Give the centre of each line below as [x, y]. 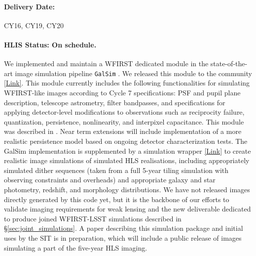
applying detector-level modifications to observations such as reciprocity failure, [124, 112]
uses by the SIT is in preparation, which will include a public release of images [123, 237]
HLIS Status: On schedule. [50, 44]
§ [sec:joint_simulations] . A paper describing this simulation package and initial [124, 228]
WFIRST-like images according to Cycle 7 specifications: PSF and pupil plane [122, 93]
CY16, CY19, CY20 [34, 25]
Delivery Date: [29, 6]
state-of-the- [229, 64]
